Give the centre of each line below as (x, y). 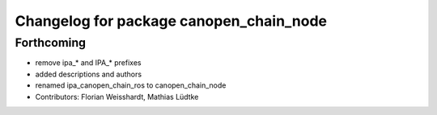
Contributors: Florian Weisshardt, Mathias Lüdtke (117, 97)
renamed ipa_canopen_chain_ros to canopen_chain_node (131, 85)
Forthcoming (51, 43)
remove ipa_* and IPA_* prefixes (88, 63)
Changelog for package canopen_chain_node (171, 21)
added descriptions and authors (88, 74)
